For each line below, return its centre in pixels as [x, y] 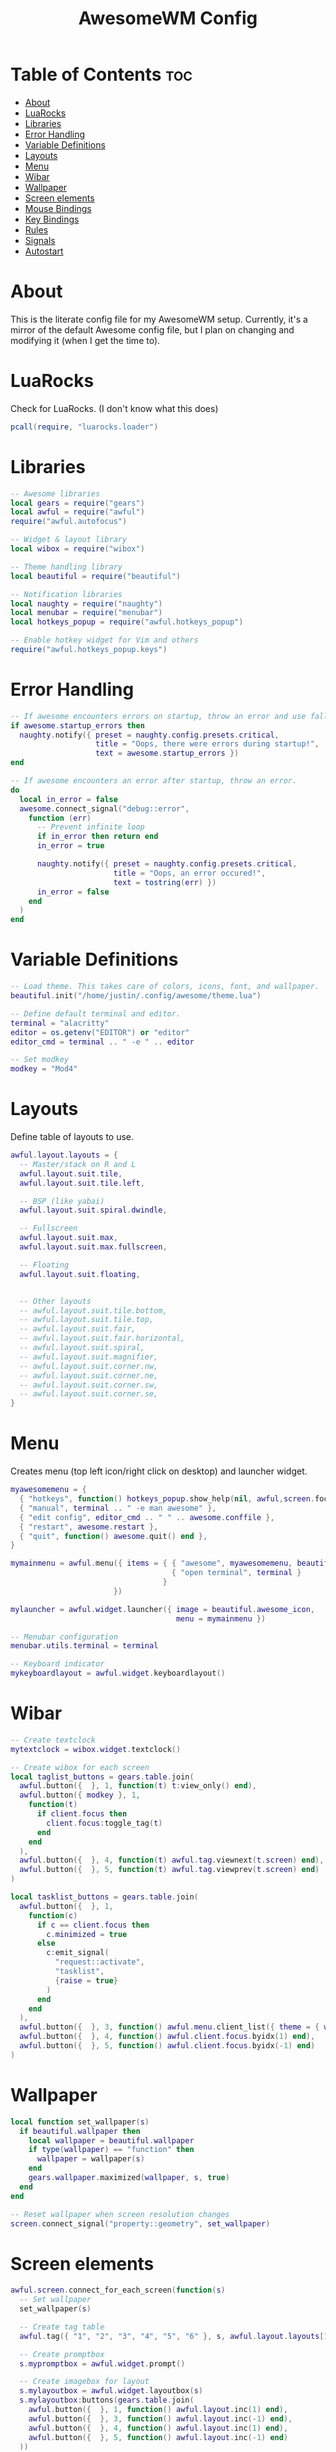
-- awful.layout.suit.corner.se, [89, 1394]
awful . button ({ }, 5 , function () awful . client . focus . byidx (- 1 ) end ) [167, 2046]
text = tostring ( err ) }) [165, 882]
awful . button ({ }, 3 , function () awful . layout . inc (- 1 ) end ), [160, 2418]
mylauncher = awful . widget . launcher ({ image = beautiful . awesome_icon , [162, 1609]
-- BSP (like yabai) [62, 1201]
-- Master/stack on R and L [78, 1164]
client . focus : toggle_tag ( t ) [104, 1823]
